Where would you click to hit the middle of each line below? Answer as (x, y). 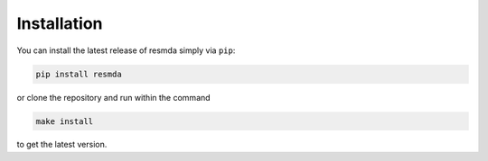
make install (65, 121)
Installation (60, 23)
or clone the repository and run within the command (114, 97)
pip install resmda (79, 74)
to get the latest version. (62, 145)
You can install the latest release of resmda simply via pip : (126, 50)
